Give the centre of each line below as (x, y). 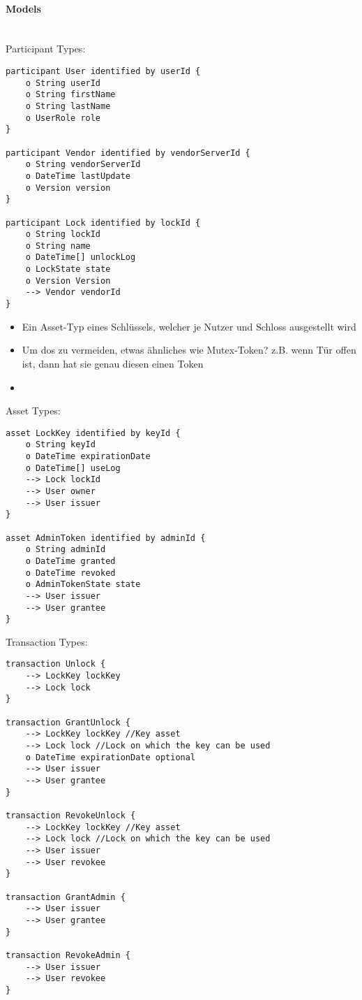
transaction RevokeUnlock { (71, 816)
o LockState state (68, 269)
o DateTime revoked (70, 573)
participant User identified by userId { (103, 71)
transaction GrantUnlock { (68, 722)
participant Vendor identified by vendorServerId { (128, 153)
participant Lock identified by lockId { (103, 223)
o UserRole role (63, 118)
